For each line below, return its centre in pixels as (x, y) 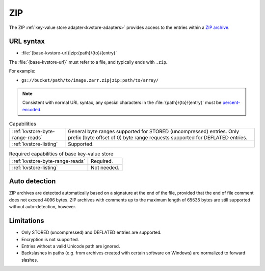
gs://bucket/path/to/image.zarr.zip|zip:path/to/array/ (90, 80)
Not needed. (105, 168)
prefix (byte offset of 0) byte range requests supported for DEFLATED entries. (158, 137)
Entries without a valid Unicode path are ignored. (71, 246)
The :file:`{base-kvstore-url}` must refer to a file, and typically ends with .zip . (88, 62)
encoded (31, 109)
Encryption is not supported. (50, 239)
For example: (22, 71)
